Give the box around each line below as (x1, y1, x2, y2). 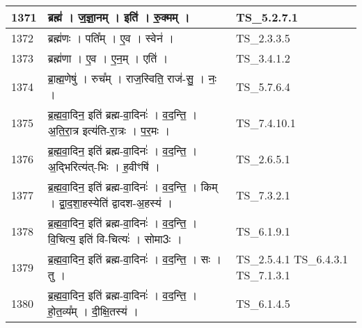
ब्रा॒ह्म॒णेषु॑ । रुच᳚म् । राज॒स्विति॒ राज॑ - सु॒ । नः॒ (47, 70, 217, 86)
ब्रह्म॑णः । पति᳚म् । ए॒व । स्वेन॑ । (47, 30, 174, 46)
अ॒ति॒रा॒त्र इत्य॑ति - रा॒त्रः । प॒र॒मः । (47, 122, 171, 138)
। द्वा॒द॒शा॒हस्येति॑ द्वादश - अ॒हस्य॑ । (47, 195, 173, 211)
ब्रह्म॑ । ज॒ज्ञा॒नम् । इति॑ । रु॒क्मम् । (47, 9, 190, 25)
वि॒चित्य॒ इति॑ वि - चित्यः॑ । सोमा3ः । (47, 231, 182, 247)
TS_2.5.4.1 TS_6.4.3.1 (235, 251, 348, 267)
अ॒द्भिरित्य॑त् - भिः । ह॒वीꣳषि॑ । (47, 158, 160, 174)
